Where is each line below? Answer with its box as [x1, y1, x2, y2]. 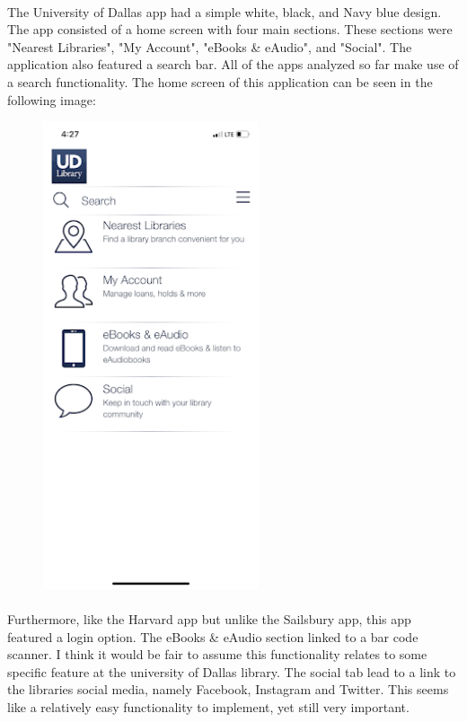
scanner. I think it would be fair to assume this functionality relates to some [7, 645, 427, 664]
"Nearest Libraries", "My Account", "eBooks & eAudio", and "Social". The [7, 37, 412, 56]
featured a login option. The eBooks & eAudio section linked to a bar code [7, 627, 419, 646]
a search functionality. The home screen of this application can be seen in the [7, 72, 433, 91]
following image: [7, 90, 96, 109]
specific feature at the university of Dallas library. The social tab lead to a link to [7, 662, 456, 681]
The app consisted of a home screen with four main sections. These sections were [7, 20, 453, 39]
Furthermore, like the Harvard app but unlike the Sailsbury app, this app [7, 610, 411, 629]
